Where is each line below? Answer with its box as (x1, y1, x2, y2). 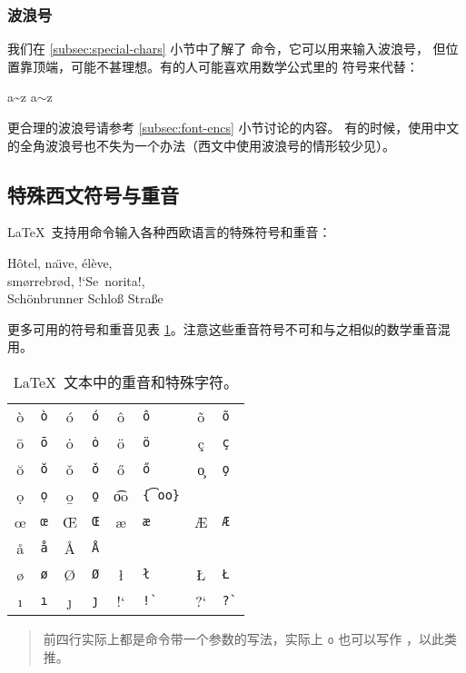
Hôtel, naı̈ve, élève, (7, 252, 113, 272)
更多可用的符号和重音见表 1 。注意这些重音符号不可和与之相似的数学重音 (7, 319, 438, 338)
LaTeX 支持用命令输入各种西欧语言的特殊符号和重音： (7, 223, 332, 242)
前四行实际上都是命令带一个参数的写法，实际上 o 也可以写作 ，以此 (43, 628, 444, 648)
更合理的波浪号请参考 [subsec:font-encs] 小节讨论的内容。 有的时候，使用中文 (7, 118, 460, 136)
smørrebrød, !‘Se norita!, (7, 271, 145, 290)
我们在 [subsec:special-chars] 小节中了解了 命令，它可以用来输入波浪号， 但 (7, 39, 446, 58)
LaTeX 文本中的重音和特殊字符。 (13, 371, 239, 392)
